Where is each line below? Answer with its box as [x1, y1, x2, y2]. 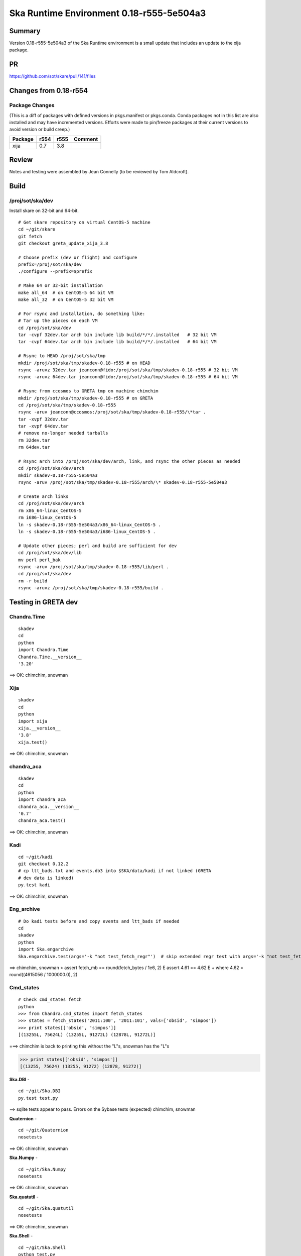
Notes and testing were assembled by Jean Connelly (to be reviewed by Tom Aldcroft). [9, 169, 189, 175]
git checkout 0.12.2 [18, 861, 69, 867]
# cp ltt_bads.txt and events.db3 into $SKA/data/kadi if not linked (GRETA [18, 868, 212, 874]
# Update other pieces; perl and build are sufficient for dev [18, 543, 177, 549]
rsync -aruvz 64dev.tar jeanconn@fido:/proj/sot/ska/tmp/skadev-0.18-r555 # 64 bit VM [18, 374, 238, 380]
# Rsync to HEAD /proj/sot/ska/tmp [18, 353, 106, 359]
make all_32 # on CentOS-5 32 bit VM [18, 297, 114, 302]
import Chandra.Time [18, 647, 69, 653]
